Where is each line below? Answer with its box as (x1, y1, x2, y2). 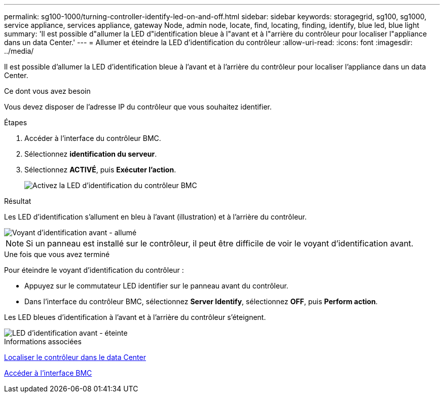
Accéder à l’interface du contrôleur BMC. (24, 134, 161, 142)
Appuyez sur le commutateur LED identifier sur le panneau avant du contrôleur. (24, 281, 288, 290)
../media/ (4, 47, 34, 55)
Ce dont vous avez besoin (4, 87, 91, 95)
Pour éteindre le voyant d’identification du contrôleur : (4, 266, 184, 274)
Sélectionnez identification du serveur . (24, 150, 157, 158)
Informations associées (4, 337, 82, 346)
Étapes (4, 118, 27, 127)
